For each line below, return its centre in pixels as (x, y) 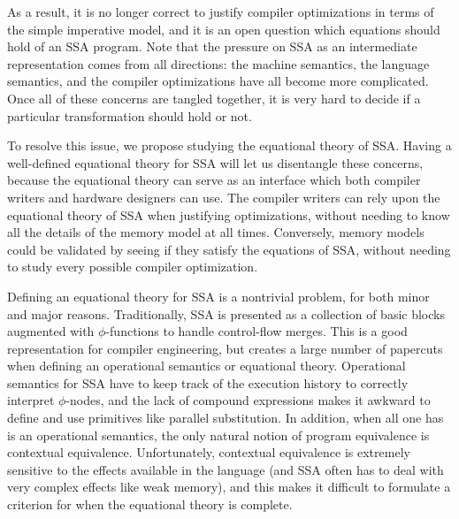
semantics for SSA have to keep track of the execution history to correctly (208, 382)
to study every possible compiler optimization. (133, 267)
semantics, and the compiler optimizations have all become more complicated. (218, 81)
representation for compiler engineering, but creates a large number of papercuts (225, 348)
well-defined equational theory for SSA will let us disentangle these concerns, (215, 162)
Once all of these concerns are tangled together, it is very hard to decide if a (214, 98)
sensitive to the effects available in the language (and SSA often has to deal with (226, 469)
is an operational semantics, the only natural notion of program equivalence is (218, 435)
